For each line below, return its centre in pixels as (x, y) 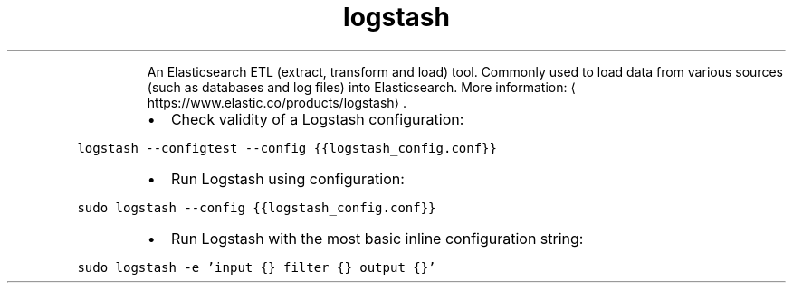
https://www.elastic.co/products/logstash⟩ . (277, 102)
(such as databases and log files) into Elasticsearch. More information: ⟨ (361, 87)
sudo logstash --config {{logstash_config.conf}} (257, 207)
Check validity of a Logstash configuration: (317, 119)
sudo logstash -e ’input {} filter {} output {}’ (257, 267)
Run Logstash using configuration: (287, 178)
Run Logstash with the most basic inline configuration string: (377, 238)
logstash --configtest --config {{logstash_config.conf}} (287, 148)
